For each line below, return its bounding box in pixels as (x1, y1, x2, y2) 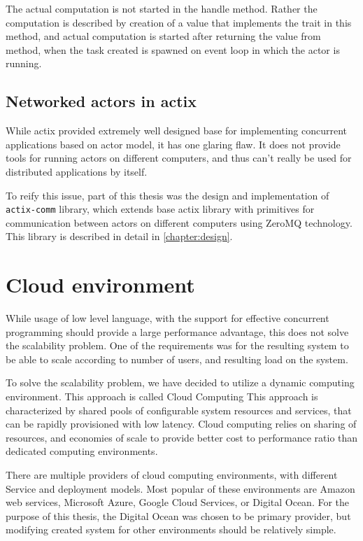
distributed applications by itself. (6, 164, 148, 178)
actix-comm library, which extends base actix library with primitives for (6, 202, 315, 216)
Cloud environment (6, 270, 195, 299)
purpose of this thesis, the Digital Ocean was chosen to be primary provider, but (6, 508, 351, 523)
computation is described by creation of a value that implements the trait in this (6, 15, 352, 29)
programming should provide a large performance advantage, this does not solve (6, 324, 349, 339)
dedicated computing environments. (6, 444, 158, 458)
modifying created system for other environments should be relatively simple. (6, 522, 336, 537)
